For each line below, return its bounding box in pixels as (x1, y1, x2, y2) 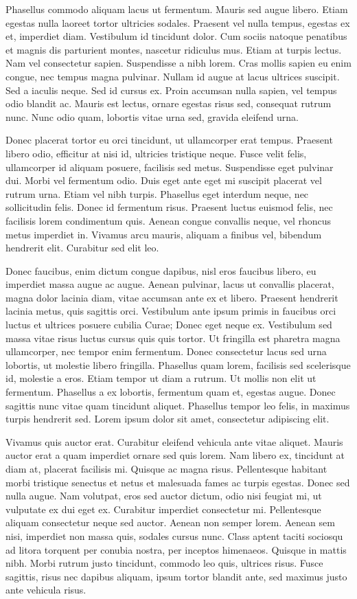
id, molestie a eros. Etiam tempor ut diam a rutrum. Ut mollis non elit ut (5, 371, 316, 385)
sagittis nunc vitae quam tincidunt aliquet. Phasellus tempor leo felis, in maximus (5, 398, 350, 412)
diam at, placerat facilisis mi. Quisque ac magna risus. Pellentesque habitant (5, 462, 327, 475)
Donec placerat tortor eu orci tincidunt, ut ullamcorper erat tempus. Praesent (5, 133, 333, 147)
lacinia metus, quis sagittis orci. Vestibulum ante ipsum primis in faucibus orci (5, 304, 336, 318)
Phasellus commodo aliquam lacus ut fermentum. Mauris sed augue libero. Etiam (5, 2, 348, 16)
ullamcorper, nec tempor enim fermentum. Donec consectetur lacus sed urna (5, 344, 327, 359)
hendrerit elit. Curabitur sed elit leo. (5, 240, 159, 255)
